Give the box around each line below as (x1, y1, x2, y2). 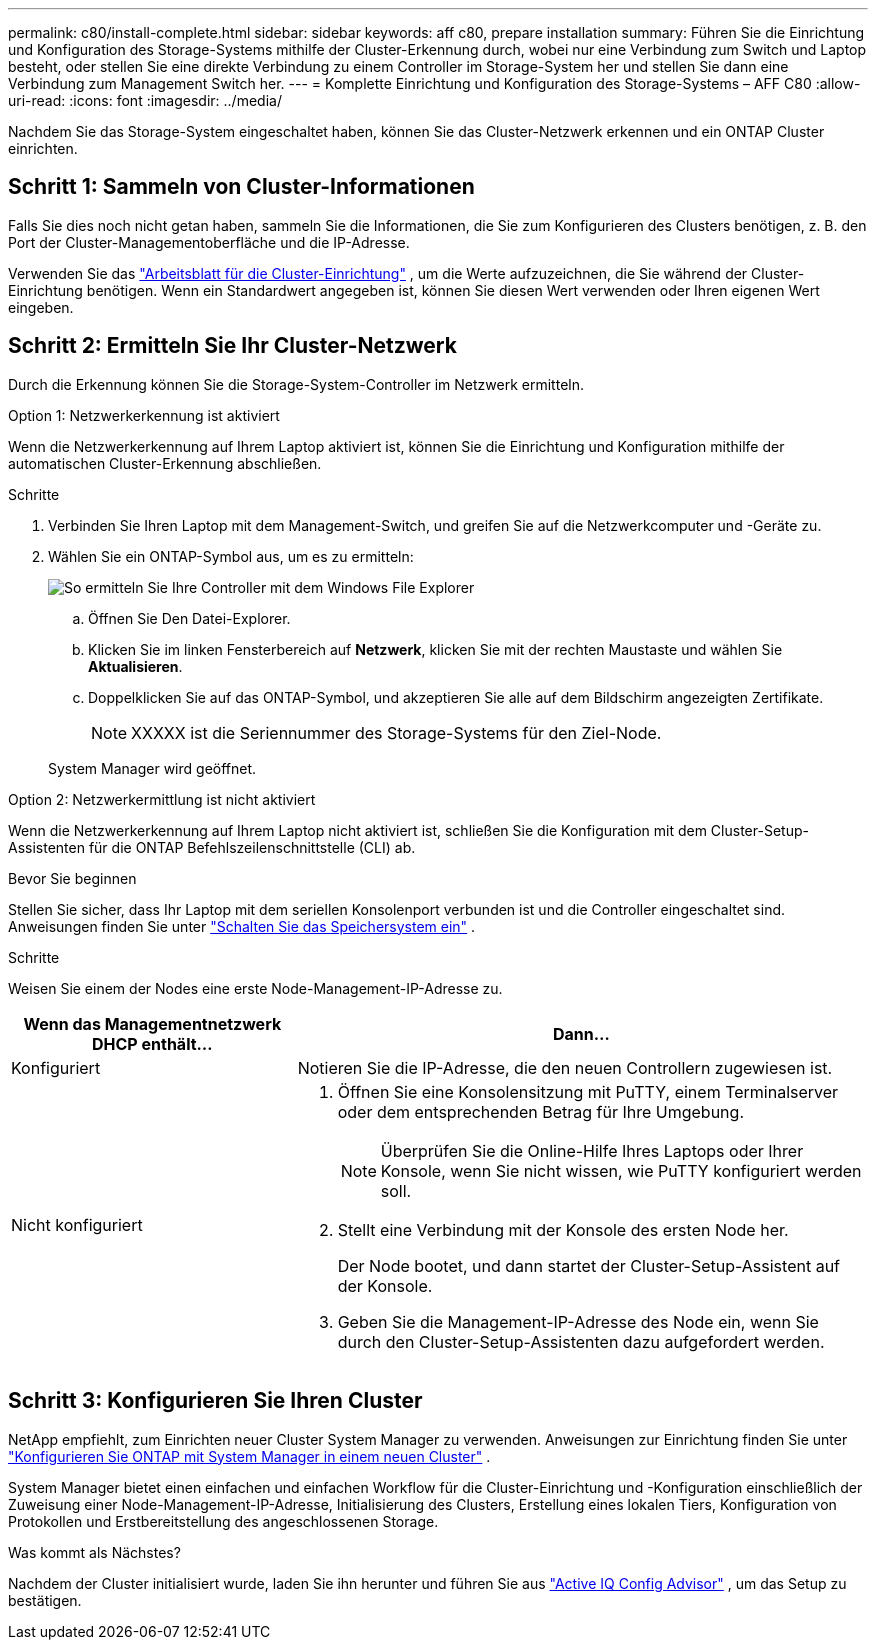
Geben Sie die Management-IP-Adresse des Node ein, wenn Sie (337, 1311, 819, 1332)
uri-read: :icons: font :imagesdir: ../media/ (8, 92, 282, 109)
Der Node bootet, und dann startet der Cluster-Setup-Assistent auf (337, 1255, 841, 1276)
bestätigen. (8, 1591, 82, 1609)
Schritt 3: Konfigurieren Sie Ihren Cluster (8, 1388, 423, 1414)
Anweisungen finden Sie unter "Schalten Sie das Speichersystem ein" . (8, 917, 476, 935)
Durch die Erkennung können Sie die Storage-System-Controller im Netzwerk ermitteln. (8, 375, 584, 393)
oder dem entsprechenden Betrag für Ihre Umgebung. (337, 1101, 744, 1122)
